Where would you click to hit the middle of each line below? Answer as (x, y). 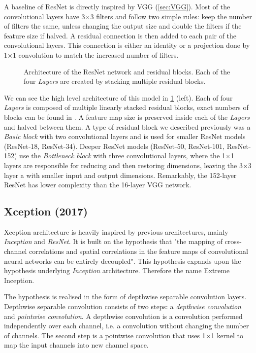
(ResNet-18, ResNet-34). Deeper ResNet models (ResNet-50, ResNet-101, (114, 146)
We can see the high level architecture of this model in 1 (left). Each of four (118, 97)
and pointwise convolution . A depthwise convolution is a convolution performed (123, 316)
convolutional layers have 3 (45, 16)
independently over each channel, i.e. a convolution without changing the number (127, 326)
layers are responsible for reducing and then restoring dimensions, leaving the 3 (123, 165)
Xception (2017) (46, 211)
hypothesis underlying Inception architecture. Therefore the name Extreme (117, 270)
